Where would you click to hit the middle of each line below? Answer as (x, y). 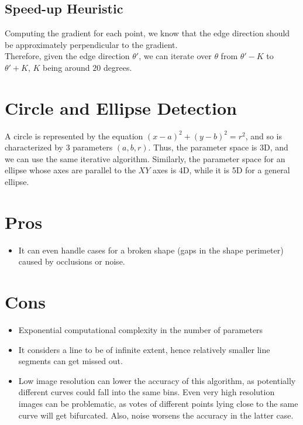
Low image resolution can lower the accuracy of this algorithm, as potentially (157, 380)
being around (66, 67)
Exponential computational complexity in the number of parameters (141, 330)
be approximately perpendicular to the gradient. (91, 44)
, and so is (264, 136)
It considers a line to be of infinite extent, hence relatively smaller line (144, 349)
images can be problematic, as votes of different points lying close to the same (158, 404)
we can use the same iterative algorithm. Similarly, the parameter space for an (145, 158)
